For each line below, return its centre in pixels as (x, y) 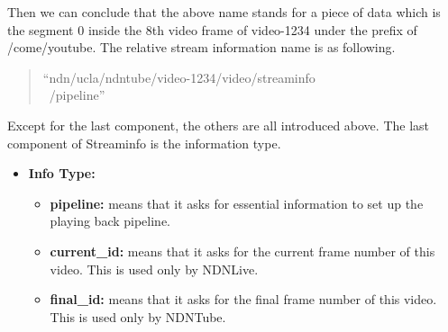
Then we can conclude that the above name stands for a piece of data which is (224, 12)
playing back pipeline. (110, 221)
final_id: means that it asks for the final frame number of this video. (243, 299)
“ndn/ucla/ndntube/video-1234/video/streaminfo (179, 77)
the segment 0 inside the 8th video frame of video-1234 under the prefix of (212, 29)
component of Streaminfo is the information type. (144, 143)
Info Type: (62, 173)
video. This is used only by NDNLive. (154, 269)
